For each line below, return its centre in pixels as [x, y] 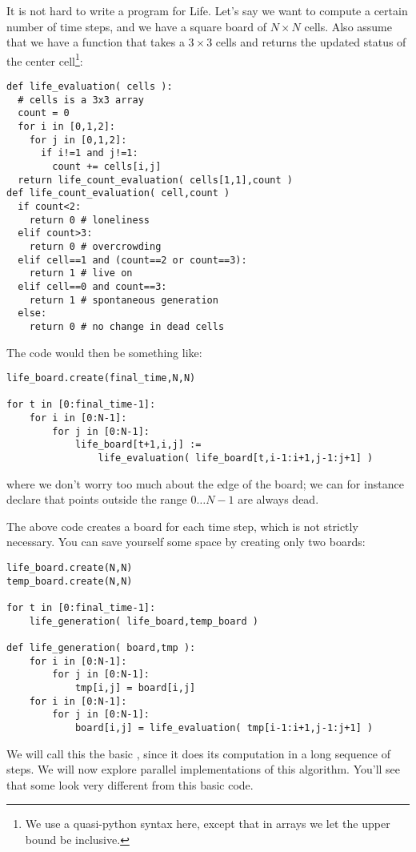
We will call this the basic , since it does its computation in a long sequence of [198, 753]
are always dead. [278, 499]
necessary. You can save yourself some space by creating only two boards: [186, 542]
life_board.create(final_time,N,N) [101, 378]
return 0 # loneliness [89, 220]
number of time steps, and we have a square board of [137, 26]
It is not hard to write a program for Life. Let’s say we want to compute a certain [207, 10]
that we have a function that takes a [96, 42]
